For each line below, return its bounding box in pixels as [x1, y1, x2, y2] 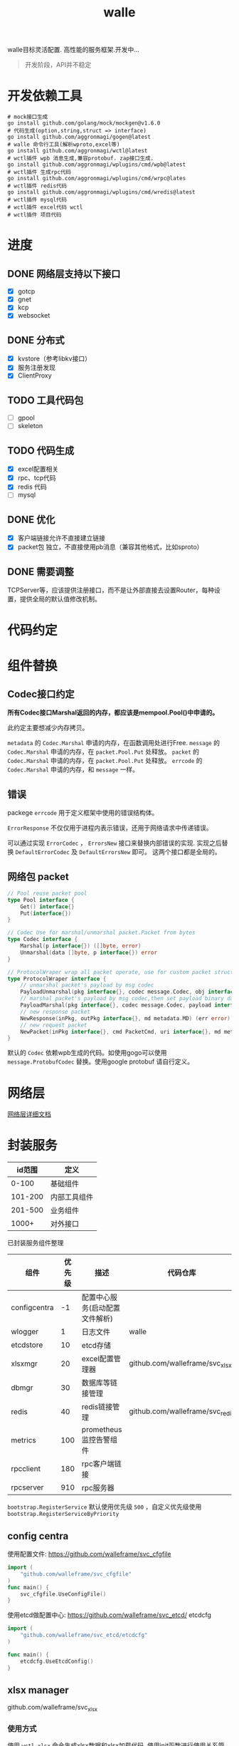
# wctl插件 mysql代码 [7, 197, 68, 204]
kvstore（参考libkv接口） [17, 354, 91, 363]
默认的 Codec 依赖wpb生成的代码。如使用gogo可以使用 [7, 1049, 167, 1057]
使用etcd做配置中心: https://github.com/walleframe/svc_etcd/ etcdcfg [7, 1611, 212, 1619]
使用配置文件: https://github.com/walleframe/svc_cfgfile [7, 1550, 171, 1558]
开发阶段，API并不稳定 [24, 61, 92, 69]
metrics [11, 1435, 37, 1445]
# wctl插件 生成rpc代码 [7, 169, 71, 176]
